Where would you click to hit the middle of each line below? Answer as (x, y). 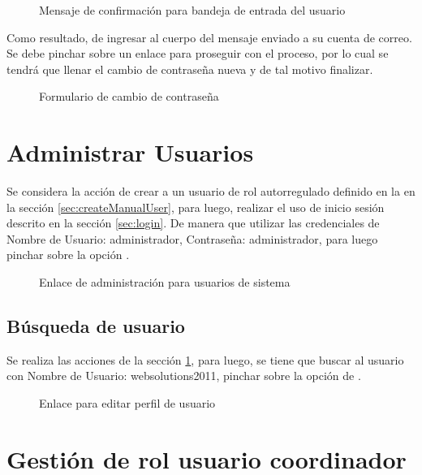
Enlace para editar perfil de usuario (127, 403)
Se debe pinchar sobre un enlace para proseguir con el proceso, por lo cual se (198, 53)
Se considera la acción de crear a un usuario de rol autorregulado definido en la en (211, 191)
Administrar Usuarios (130, 152)
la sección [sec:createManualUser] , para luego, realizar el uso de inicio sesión (196, 207)
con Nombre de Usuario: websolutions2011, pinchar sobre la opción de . (184, 376)
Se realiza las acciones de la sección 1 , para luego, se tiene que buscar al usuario (205, 359)
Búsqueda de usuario (96, 326)
